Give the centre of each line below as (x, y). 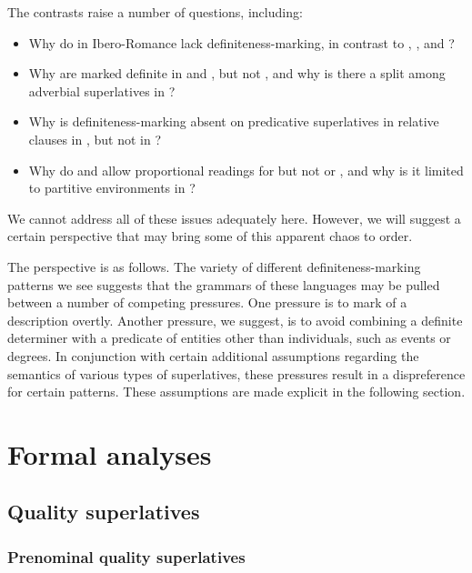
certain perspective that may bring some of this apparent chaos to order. (210, 236)
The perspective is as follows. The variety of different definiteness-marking (214, 266)
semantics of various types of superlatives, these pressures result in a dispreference (236, 373)
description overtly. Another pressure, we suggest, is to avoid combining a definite (235, 320)
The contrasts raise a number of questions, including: (155, 12)
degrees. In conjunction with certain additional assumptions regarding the (213, 355)
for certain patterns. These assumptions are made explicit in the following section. (236, 392)
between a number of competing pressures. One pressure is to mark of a (207, 302)
